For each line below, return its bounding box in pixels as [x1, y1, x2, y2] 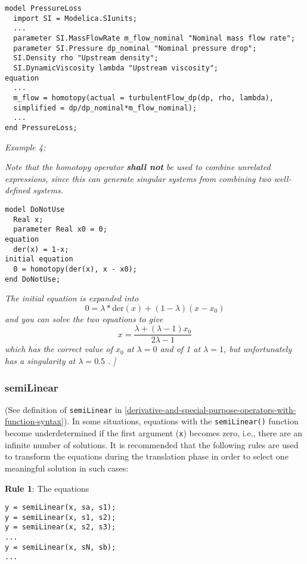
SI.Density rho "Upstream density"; [13, 54, 159, 63]
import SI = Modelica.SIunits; [13, 14, 137, 23]
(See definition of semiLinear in [5, 403, 122, 415]
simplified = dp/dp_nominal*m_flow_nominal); [13, 103, 197, 112]
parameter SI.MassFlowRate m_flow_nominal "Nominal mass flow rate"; [13, 33, 295, 42]
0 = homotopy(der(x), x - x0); [13, 264, 137, 273]
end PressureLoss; [5, 123, 77, 132]
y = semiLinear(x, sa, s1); [5, 503, 116, 512]
